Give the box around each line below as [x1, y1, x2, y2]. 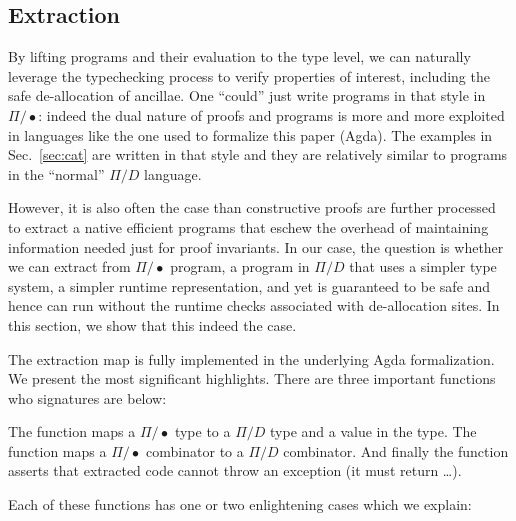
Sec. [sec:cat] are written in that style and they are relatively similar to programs [8, 144, 508, 165]
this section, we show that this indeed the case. [8, 314, 297, 335]
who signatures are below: [8, 387, 167, 408]
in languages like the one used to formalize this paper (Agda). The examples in [8, 124, 493, 145]
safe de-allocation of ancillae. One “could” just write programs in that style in [8, 85, 486, 106]
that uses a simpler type [349, 256, 497, 277]
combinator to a [146, 440, 244, 461]
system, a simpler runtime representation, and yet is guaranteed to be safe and [8, 275, 491, 296]
